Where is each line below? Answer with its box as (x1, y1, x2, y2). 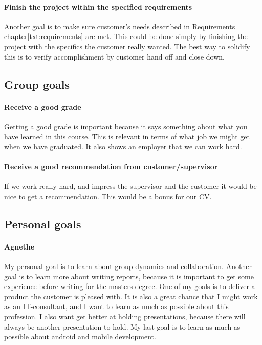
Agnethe (4, 241, 35, 252)
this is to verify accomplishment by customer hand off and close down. (4, 51, 225, 62)
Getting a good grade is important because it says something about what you (4, 121, 248, 131)
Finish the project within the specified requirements (4, 1, 192, 12)
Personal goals (4, 216, 81, 232)
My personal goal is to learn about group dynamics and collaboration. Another (4, 261, 252, 272)
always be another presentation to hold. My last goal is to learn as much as (4, 321, 241, 332)
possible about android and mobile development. (4, 331, 156, 342)
